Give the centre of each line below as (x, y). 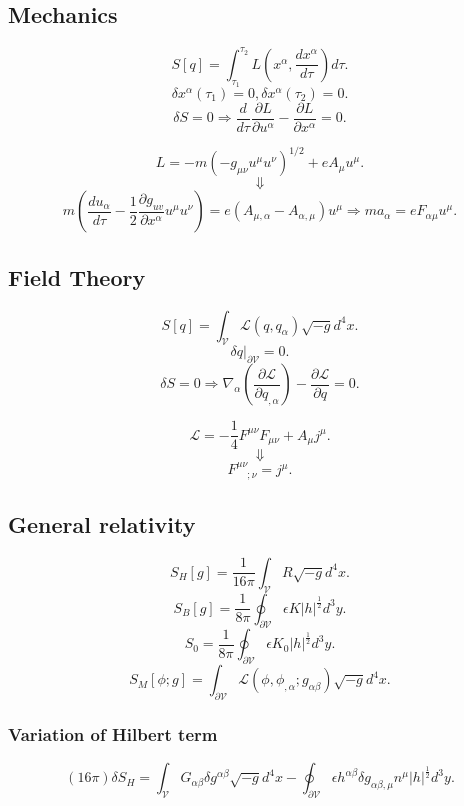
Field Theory (77, 276)
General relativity (102, 523)
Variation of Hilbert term (113, 733)
